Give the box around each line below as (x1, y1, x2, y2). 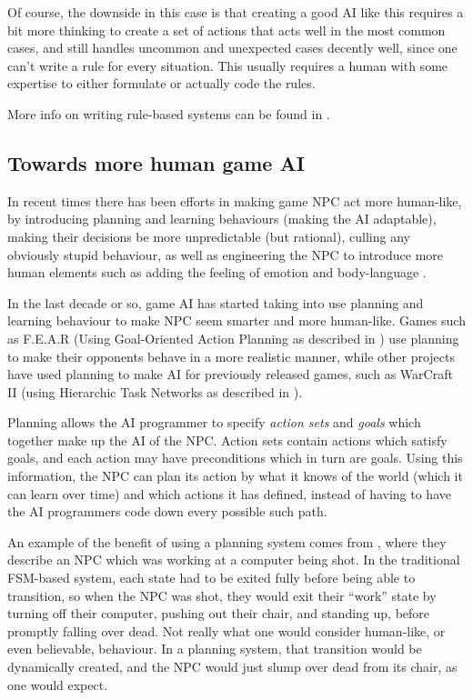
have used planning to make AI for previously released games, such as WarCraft (7, 365, 453, 384)
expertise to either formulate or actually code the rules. (7, 74, 316, 93)
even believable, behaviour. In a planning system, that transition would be (7, 639, 422, 658)
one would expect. (7, 675, 108, 694)
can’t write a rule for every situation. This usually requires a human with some (7, 55, 448, 75)
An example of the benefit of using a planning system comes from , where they (7, 532, 447, 551)
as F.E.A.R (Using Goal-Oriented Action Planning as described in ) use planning (7, 328, 459, 347)
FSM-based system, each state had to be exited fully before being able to (7, 568, 416, 587)
